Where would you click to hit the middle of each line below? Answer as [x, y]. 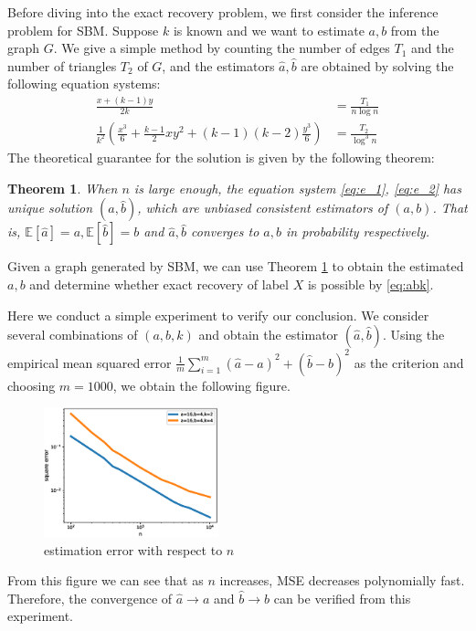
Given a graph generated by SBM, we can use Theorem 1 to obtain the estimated [236, 266]
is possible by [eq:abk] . [370, 284]
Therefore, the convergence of [90, 598]
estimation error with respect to [133, 549]
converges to [225, 231]
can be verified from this [342, 598]
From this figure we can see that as [106, 580]
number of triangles [62, 65]
